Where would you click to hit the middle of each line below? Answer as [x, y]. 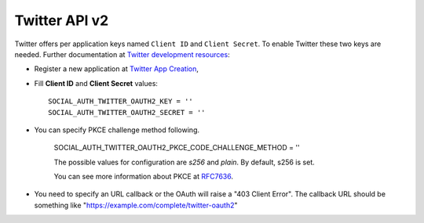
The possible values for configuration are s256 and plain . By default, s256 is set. [184, 162]
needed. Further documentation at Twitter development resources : [122, 54]
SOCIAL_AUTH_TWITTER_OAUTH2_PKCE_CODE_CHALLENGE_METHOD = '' [177, 148]
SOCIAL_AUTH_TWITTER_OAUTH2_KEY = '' [121, 101]
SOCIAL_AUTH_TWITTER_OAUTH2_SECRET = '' [127, 112]
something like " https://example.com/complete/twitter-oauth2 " [136, 205]
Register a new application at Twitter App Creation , [117, 69]
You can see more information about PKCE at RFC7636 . [143, 177]
